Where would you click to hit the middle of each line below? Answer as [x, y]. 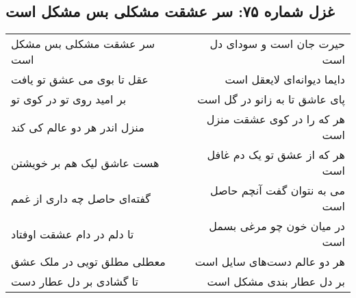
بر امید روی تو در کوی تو [69, 99]
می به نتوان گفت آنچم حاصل [277, 190]
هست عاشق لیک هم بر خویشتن [85, 162]
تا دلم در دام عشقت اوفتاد [73, 234]
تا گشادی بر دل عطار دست [75, 282]
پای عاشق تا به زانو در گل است [271, 99]
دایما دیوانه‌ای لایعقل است [285, 79]
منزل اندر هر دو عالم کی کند [78, 127]
